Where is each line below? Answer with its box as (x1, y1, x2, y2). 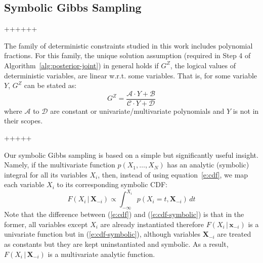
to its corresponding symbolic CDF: (57, 179, 167, 190)
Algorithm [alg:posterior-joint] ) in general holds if (4, 60, 159, 70)
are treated (217, 229, 251, 239)
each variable (4, 179, 45, 190)
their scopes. (4, 115, 43, 126)
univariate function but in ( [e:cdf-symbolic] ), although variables (4, 229, 201, 239)
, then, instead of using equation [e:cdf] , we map (98, 169, 248, 180)
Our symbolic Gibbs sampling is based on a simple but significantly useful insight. (4, 149, 258, 160)
